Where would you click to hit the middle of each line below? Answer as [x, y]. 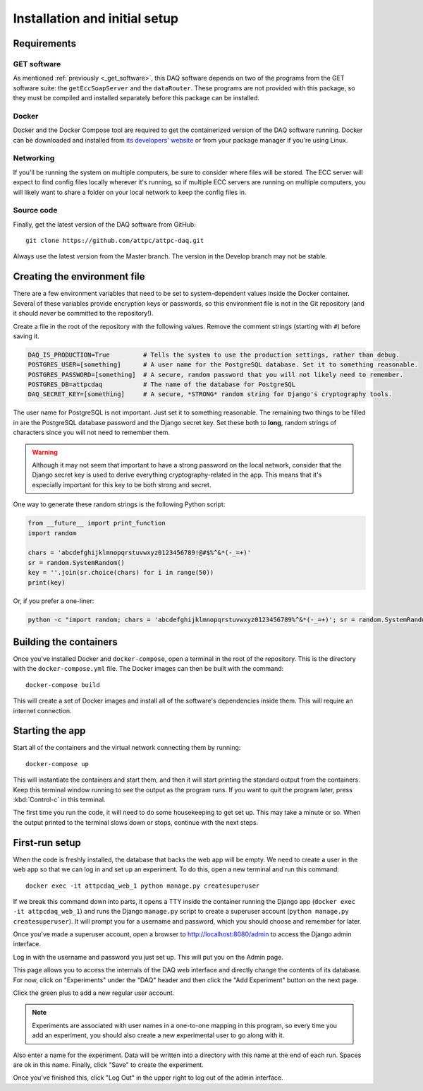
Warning [45, 452]
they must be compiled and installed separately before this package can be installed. [136, 98]
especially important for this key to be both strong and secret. [122, 484]
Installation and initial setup [96, 18]
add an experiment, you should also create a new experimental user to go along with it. [158, 1035]
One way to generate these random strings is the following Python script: [119, 504]
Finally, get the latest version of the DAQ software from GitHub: [105, 224]
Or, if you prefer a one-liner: [54, 601]
